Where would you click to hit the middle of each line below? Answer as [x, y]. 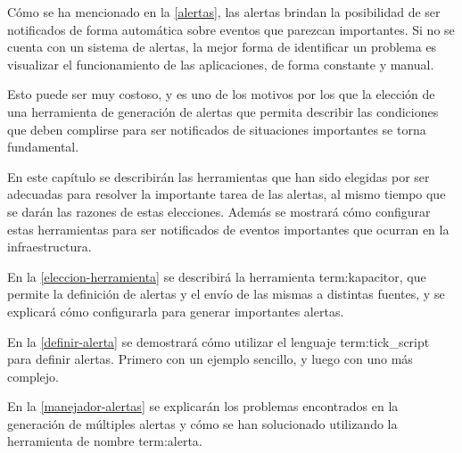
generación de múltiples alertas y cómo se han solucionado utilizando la [202, 423]
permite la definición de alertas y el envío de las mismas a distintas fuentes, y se [226, 294]
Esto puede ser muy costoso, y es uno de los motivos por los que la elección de [221, 94]
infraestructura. [49, 247]
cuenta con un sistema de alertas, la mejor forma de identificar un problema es [222, 47]
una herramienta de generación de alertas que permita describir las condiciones [223, 111]
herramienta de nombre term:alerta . [105, 441]
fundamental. [43, 147]
